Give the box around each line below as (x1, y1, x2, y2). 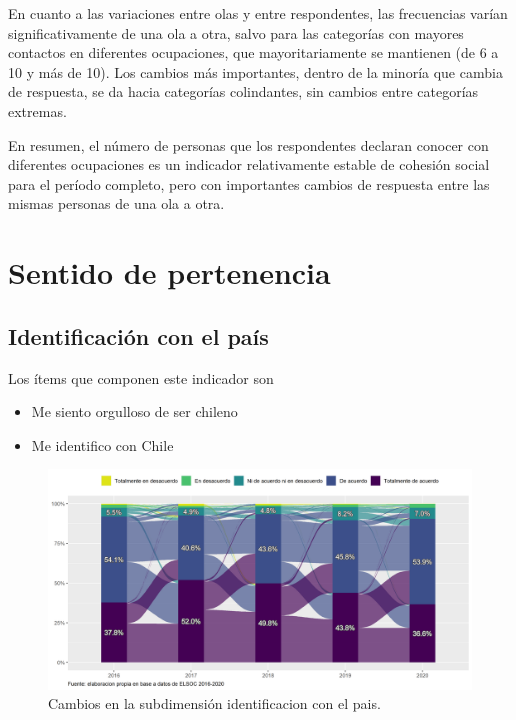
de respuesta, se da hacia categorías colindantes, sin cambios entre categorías (8, 81, 479, 102)
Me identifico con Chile (31, 434, 174, 455)
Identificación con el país (8, 320, 269, 351)
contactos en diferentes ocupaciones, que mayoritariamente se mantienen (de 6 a (8, 42, 499, 63)
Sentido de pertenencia (8, 252, 331, 293)
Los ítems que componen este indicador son (8, 367, 274, 388)
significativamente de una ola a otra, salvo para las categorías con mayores (8, 22, 464, 43)
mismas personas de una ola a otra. (8, 193, 225, 214)
